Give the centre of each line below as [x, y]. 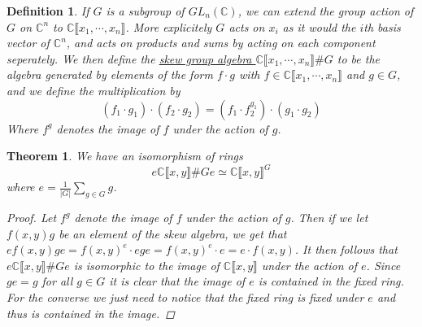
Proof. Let [32, 218]
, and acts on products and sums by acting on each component [221, 43]
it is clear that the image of [177, 281]
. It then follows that [346, 249]
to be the [359, 58]
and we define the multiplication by [94, 90]
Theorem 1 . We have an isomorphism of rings [125, 156]
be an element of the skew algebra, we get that [173, 233]
